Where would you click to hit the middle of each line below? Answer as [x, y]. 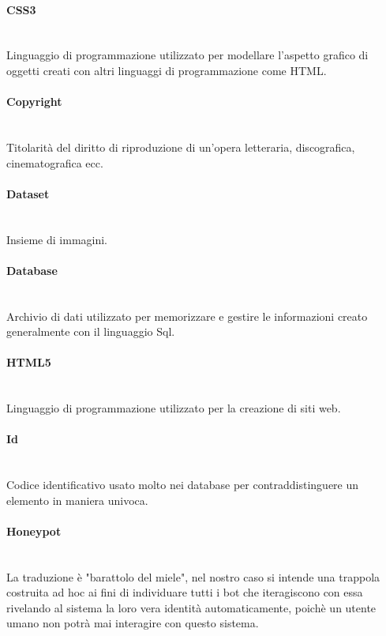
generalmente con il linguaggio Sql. [91, 331]
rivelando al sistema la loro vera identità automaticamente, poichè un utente [191, 607]
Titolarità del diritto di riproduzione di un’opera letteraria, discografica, [181, 147]
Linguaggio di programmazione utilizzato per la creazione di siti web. [174, 408]
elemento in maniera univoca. [77, 500]
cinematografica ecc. [55, 162]
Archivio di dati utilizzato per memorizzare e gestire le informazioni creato [187, 316]
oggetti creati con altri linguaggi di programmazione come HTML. [167, 70]
